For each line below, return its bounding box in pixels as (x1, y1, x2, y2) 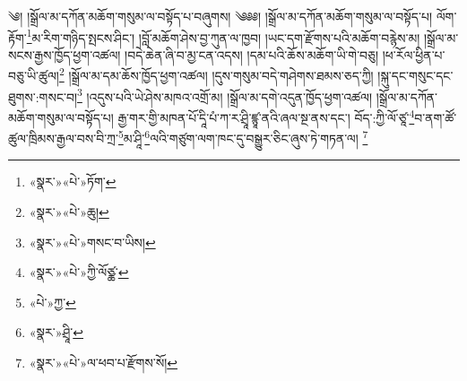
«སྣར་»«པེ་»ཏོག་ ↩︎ (29, 172, 117, 191)
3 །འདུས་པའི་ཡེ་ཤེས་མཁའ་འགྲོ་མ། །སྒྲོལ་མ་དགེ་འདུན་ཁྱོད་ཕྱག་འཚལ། (77, 84, 373, 106)
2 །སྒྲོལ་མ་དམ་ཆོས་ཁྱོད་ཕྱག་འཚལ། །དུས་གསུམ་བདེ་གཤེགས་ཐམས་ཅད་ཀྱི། (58, 64, 374, 85)
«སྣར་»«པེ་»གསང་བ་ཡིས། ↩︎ (29, 232, 156, 251)
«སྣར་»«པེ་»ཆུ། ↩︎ (29, 203, 109, 221)
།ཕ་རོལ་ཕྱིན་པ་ (382, 45, 445, 64)
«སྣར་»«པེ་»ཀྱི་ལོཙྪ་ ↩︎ (29, 263, 129, 281)
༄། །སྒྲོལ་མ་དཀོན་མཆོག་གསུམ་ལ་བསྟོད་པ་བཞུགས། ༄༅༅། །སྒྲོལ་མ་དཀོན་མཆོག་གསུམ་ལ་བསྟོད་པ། (8, 7, 432, 25)
